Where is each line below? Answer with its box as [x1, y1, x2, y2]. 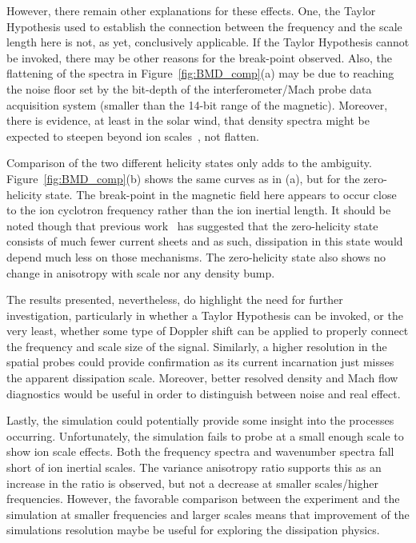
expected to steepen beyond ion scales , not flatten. [6, 127, 259, 144]
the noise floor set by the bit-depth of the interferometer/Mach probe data [6, 80, 372, 97]
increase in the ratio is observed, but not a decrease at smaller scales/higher [6, 474, 379, 491]
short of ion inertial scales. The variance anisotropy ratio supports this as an [6, 459, 382, 476]
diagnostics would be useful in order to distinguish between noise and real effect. [6, 385, 401, 401]
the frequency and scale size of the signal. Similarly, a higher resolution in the [6, 337, 387, 354]
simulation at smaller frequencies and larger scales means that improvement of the [6, 505, 410, 522]
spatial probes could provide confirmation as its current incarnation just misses [6, 353, 394, 370]
